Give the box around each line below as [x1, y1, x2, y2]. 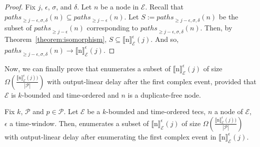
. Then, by [200, 22, 232, 33]
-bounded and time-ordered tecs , [106, 106, 206, 117]
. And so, [150, 34, 179, 44]
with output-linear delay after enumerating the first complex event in [4, 131, 216, 142]
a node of [214, 106, 243, 117]
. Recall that [145, 1, 183, 11]
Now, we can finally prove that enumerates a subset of [4, 63, 170, 73]
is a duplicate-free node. [127, 89, 201, 100]
